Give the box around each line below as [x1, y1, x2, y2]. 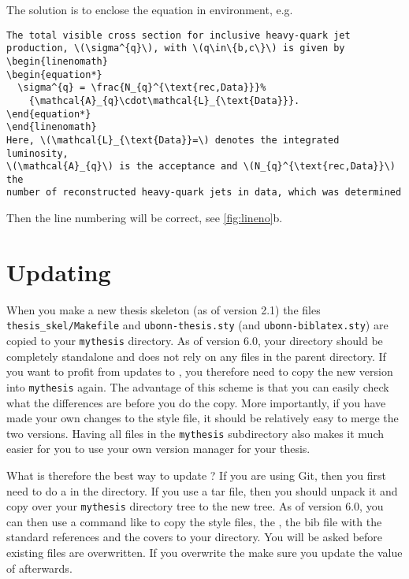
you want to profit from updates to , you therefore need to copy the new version [6, 363, 393, 380]
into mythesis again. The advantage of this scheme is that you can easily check [6, 378, 389, 395]
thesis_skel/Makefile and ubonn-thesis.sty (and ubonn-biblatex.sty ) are [6, 317, 389, 333]
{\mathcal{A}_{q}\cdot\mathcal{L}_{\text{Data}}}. [28, 95, 300, 106]
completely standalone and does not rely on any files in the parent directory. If [6, 347, 386, 364]
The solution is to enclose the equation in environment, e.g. [6, 2, 293, 17]
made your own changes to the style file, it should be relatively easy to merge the [6, 410, 399, 426]
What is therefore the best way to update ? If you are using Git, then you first [6, 467, 387, 484]
